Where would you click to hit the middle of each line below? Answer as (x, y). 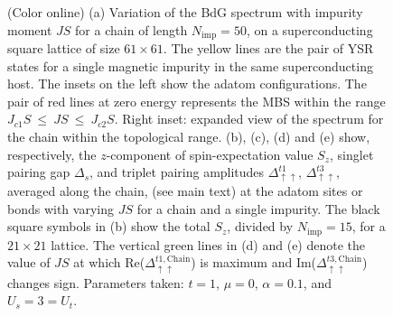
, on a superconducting (309, 29)
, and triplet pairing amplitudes (177, 172)
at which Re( (109, 262)
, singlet (352, 154)
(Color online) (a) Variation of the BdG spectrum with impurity (185, 12)
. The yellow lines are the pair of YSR (268, 48)
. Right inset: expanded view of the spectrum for (249, 119)
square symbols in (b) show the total (109, 226)
